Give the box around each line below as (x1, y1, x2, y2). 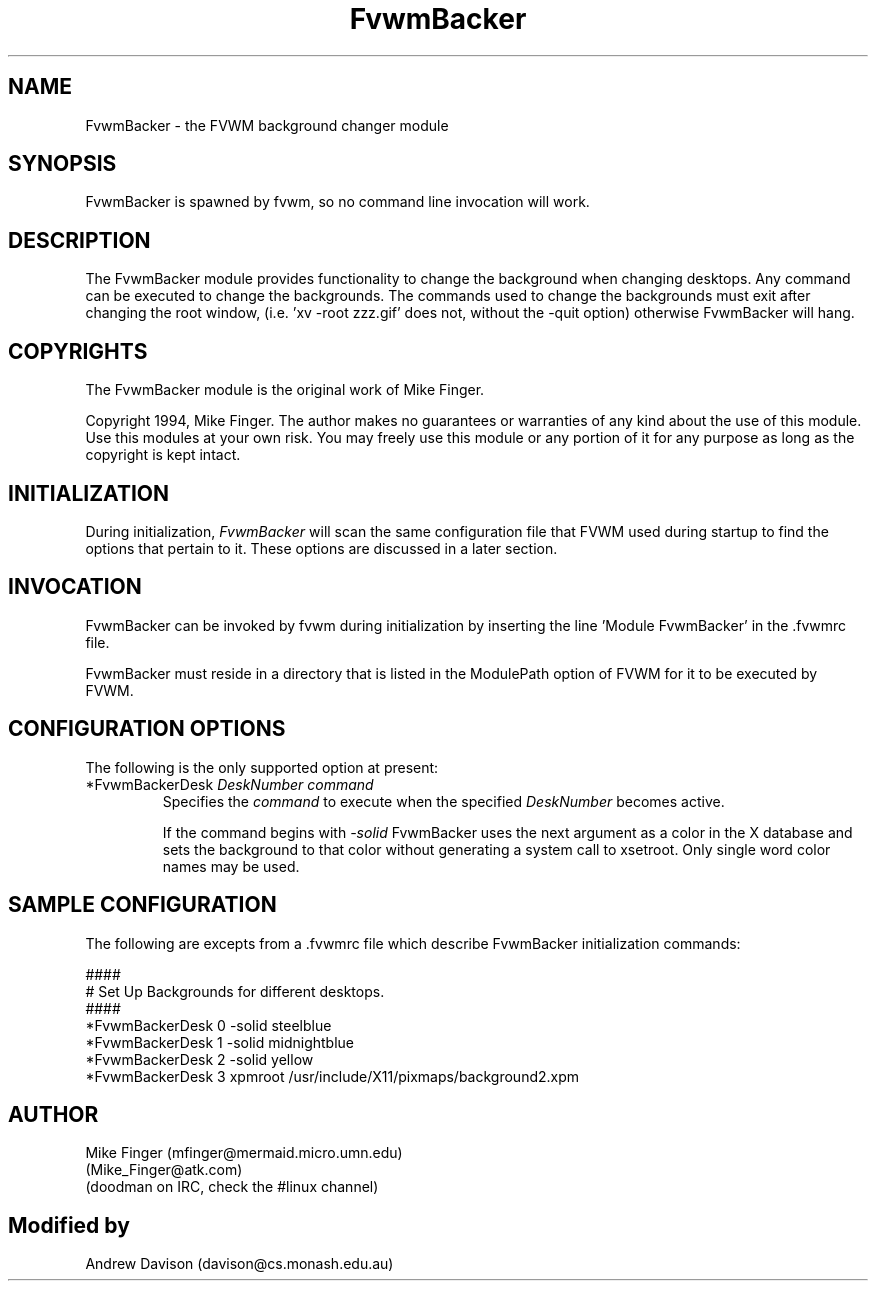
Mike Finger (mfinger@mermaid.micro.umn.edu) (85, 1144, 403, 1162)
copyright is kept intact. (85, 446, 241, 464)
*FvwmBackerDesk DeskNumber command (85, 775, 374, 793)
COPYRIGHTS (8, 338, 148, 364)
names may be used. (162, 857, 300, 875)
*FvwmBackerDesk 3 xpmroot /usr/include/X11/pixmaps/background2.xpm (85, 1067, 580, 1085)
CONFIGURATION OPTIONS (8, 716, 286, 742)
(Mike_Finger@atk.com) (85, 1161, 243, 1179)
